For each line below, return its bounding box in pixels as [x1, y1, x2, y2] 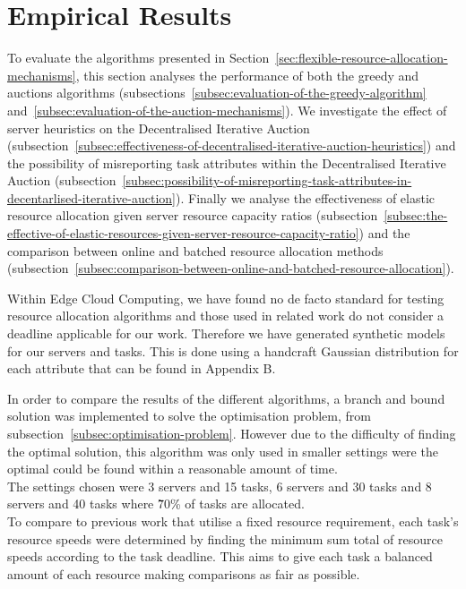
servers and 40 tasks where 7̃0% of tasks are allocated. [7, 494, 305, 513]
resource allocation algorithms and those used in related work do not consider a [7, 306, 444, 325]
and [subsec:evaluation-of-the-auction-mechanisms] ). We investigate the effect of [7, 100, 447, 119]
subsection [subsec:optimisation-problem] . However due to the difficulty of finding [7, 424, 456, 442]
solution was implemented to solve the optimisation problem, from [7, 406, 371, 425]
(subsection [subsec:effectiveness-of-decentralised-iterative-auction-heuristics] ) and [7, 136, 456, 155]
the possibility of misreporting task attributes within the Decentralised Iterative [7, 153, 446, 172]
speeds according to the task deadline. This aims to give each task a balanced [7, 547, 433, 566]
